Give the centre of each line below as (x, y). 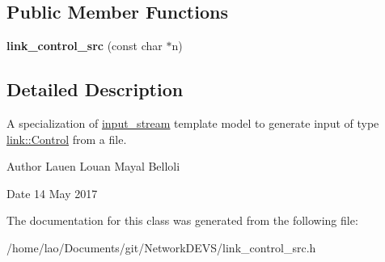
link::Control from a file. (67, 139)
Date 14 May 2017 (52, 193)
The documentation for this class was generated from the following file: (182, 220)
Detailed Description (95, 89)
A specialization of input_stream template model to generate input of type (193, 123)
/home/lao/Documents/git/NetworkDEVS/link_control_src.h (161, 247)
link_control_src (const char (85, 46)
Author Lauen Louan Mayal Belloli (93, 166)
